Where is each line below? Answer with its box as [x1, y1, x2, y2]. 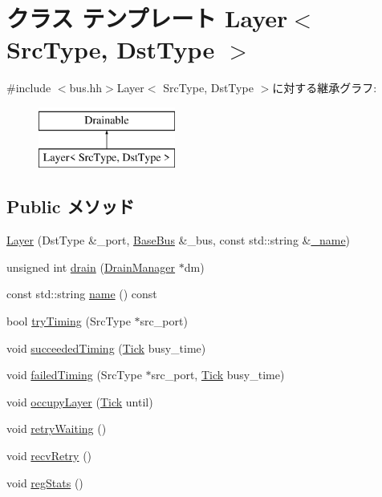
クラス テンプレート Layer [6, 2, 288, 34]
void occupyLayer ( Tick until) [6, 393, 153, 410]
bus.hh [69, 79, 103, 96]
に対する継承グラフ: [272, 79, 377, 96]
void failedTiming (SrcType [6, 366, 142, 383]
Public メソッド [6, 194, 135, 219]
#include [6, 79, 51, 96]
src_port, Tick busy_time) [151, 366, 285, 383]
